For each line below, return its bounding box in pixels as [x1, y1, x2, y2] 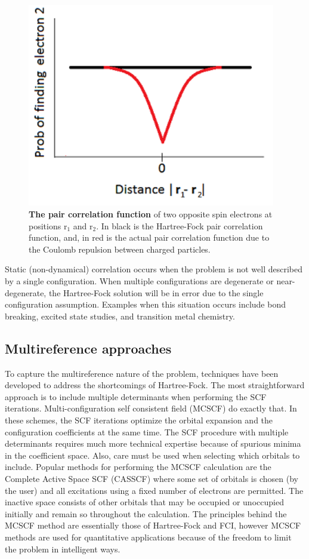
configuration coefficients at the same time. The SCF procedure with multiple [5, 425, 289, 438]
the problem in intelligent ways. [5, 542, 120, 555]
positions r [29, 219, 67, 232]
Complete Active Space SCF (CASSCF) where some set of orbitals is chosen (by [5, 472, 298, 484]
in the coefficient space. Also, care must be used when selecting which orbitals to [5, 449, 300, 461]
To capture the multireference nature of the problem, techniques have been [5, 367, 279, 379]
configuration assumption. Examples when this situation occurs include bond [5, 298, 286, 311]
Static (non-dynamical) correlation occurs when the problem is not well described [5, 263, 302, 275]
